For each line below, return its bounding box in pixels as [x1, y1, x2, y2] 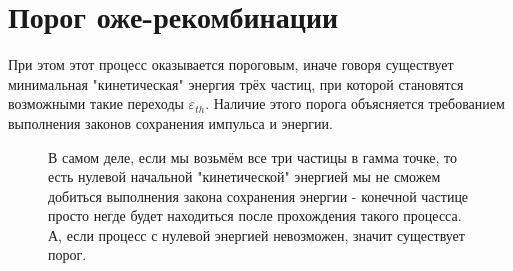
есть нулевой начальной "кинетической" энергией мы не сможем [48, 166, 441, 187]
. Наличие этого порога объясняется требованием [205, 93, 505, 114]
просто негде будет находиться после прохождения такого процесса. [48, 205, 462, 226]
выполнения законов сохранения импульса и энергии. [8, 112, 333, 133]
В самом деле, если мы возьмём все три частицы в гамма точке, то [48, 146, 458, 167]
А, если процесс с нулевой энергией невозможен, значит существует [48, 224, 465, 245]
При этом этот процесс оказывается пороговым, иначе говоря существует [8, 54, 454, 75]
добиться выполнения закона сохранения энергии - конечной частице [48, 185, 469, 206]
